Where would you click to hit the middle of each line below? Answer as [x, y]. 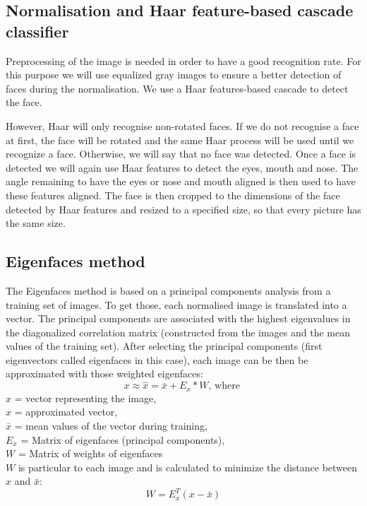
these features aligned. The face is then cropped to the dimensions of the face [173, 195]
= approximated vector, [66, 412]
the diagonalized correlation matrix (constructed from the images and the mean [178, 332]
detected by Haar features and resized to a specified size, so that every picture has [183, 209]
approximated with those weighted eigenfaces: [104, 373]
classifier [37, 31]
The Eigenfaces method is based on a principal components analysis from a [168, 290]
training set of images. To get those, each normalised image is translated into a [176, 304]
